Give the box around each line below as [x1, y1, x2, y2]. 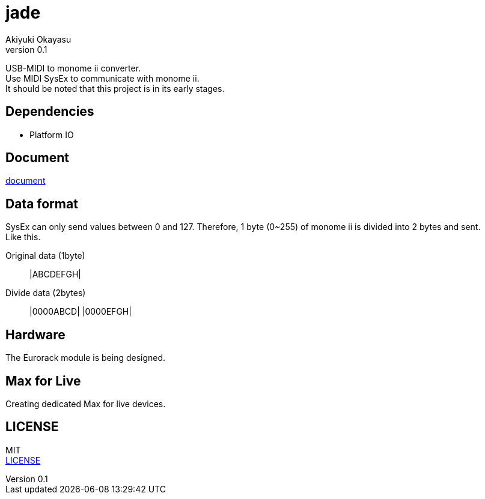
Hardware [5, 327, 66, 342]
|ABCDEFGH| [29, 269, 81, 280]
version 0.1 [5, 44, 47, 55]
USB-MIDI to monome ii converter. [5, 62, 141, 73]
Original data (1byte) [5, 250, 85, 261]
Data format [5, 196, 78, 211]
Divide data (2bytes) [5, 288, 86, 298]
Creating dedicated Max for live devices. [5, 398, 166, 409]
